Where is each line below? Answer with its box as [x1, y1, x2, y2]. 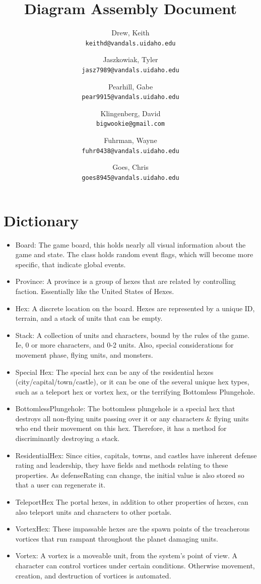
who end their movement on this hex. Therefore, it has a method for [15, 423, 227, 433]
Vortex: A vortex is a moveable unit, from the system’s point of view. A [15, 550, 238, 561]
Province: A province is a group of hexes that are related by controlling [15, 276, 236, 286]
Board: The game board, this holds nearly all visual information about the [15, 239, 246, 250]
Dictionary [4, 210, 79, 230]
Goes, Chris [112, 162, 149, 172]
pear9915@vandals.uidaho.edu [82, 93, 179, 101]
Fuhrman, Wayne [104, 135, 157, 145]
